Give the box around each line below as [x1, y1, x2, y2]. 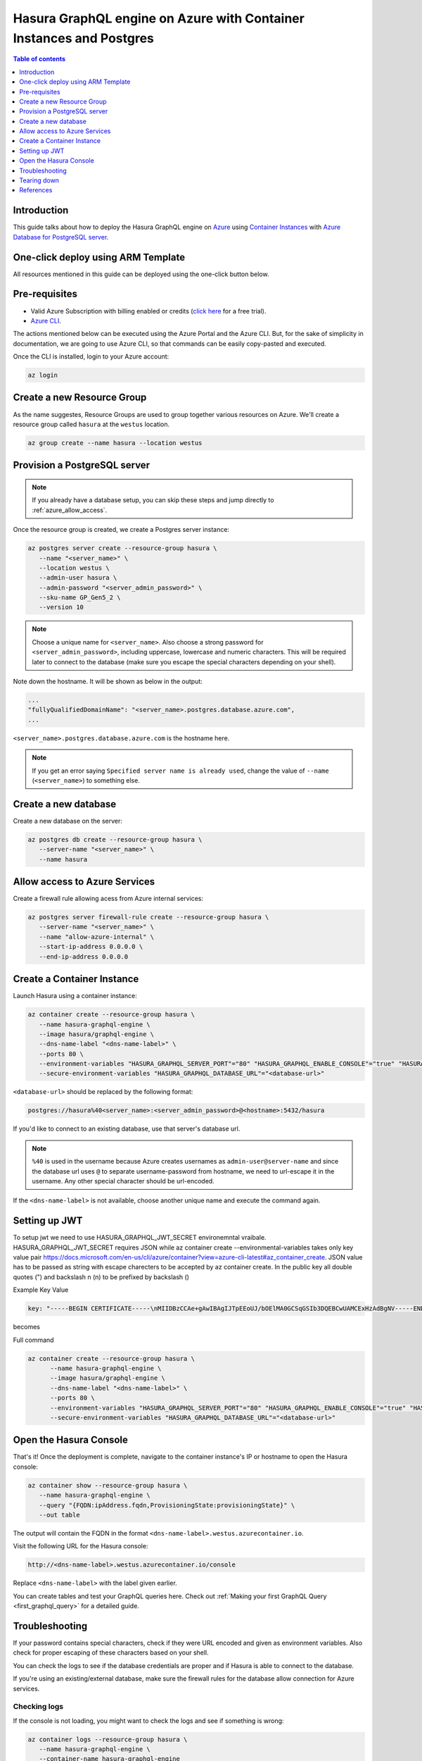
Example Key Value [13, 1286, 69, 1294]
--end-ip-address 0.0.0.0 [39, 952, 129, 961]
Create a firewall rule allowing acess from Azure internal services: [13, 895, 204, 903]
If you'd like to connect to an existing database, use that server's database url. [13, 1124, 241, 1133]
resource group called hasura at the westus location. [13, 420, 170, 428]
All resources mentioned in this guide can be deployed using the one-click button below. [13, 270, 269, 278]
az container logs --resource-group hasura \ [27, 1735, 188, 1743]
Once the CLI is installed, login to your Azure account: [13, 352, 170, 361]
